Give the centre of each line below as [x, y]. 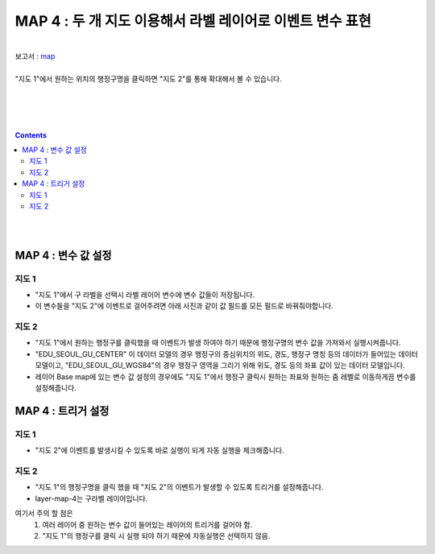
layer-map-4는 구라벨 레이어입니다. [91, 498]
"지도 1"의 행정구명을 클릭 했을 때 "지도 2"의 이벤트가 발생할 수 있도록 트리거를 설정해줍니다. [179, 487]
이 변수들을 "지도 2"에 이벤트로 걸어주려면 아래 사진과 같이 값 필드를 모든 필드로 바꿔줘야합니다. [184, 306]
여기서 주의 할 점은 [44, 513]
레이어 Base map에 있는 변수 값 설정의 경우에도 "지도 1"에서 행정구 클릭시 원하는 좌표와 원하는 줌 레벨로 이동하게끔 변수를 [226, 376]
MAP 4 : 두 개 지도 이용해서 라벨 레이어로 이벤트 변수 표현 [193, 21]
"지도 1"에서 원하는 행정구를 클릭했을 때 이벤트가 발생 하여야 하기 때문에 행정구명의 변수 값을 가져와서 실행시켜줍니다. [218, 343]
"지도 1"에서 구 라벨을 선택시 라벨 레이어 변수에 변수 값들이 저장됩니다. [145, 295]
